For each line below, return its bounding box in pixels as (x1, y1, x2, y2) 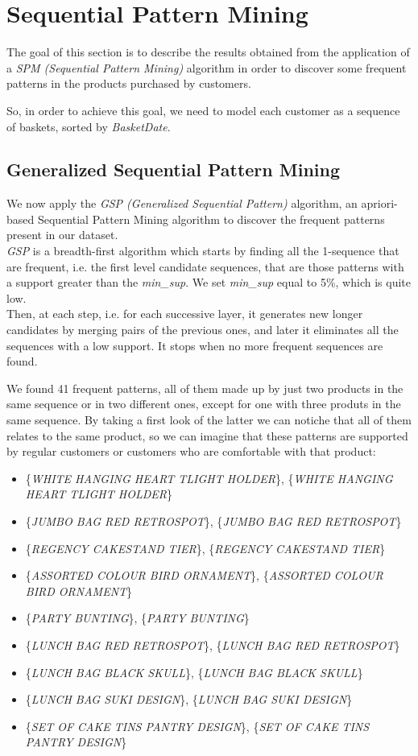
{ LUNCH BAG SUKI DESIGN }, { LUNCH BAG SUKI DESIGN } (25, 691, 353, 708)
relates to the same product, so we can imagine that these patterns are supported (6, 427, 408, 444)
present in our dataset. (6, 226, 118, 243)
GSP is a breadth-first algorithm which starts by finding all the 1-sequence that (6, 242, 399, 259)
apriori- (361, 195, 398, 212)
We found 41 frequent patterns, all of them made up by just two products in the (6, 379, 404, 396)
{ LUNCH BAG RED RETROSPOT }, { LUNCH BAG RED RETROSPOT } (25, 636, 400, 653)
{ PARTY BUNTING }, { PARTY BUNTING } (25, 609, 250, 626)
